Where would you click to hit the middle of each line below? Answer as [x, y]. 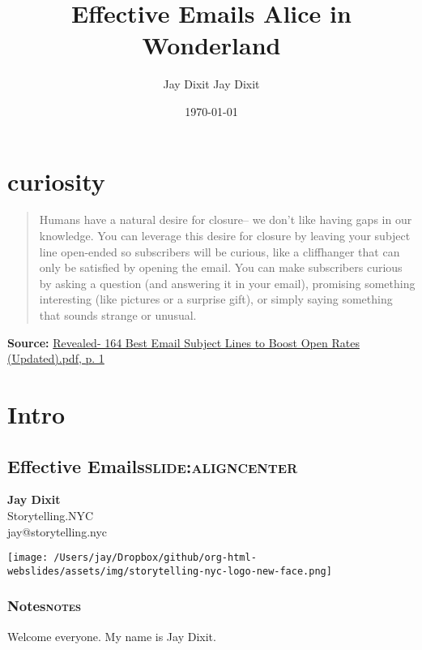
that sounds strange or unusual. [118, 315]
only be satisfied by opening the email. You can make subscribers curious [221, 267]
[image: [28, 558]
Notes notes [45, 606]
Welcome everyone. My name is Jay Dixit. [112, 636]
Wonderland [211, 45]
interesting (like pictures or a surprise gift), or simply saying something [216, 299]
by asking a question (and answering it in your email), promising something [227, 283]
